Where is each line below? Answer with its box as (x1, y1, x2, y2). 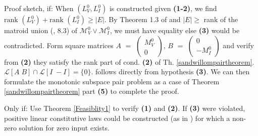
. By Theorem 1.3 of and (104, 14, 181, 24)
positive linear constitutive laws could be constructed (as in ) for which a (4, 112, 230, 123)
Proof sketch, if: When (4, 3, 74, 13)
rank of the (203, 14, 238, 24)
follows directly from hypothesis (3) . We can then (95, 66, 250, 77)
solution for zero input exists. (19, 122, 110, 133)
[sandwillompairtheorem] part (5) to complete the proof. (4, 86, 179, 96)
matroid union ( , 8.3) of (4, 25, 78, 35)
